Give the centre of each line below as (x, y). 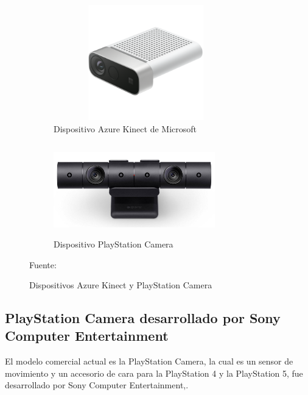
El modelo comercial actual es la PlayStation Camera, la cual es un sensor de (149, 361)
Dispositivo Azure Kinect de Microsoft (125, 128)
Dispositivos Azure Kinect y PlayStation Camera (121, 285)
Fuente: (43, 264)
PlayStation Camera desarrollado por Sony (143, 318)
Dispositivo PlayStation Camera (114, 244)
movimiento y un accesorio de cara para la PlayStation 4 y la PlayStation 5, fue (154, 373)
